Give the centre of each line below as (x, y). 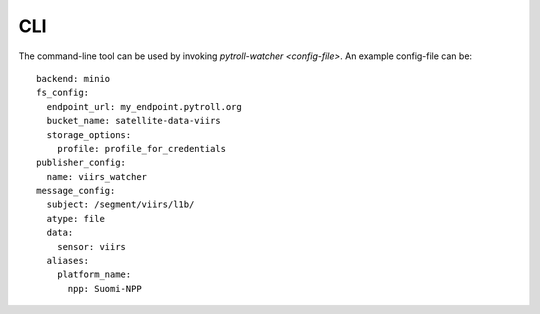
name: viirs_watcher (97, 176)
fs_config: (63, 93)
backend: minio (73, 78)
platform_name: (94, 274)
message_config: (76, 191)
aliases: (68, 261)
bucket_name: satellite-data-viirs (134, 121)
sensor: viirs (91, 246)
